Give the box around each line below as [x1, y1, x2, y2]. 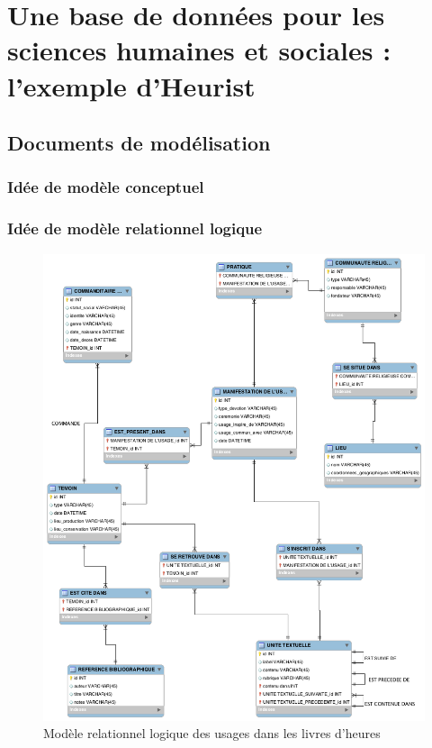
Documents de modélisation [7, 129, 271, 157]
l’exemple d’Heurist [7, 67, 256, 104]
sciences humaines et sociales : [7, 32, 391, 68]
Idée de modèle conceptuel [7, 176, 204, 198]
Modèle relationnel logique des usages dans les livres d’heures [43, 724, 381, 743]
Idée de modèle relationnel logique [7, 217, 263, 240]
